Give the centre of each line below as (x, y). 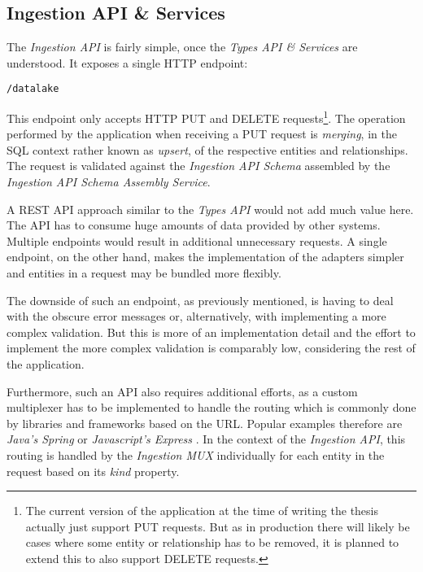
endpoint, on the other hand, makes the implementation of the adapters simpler (205, 257)
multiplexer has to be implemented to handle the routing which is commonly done (211, 407)
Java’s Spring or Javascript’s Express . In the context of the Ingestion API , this (206, 439)
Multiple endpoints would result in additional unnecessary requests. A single (197, 240)
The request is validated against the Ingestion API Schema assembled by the (198, 166)
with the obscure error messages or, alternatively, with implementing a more (196, 316)
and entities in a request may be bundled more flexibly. (144, 273)
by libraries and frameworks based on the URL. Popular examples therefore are (205, 423)
